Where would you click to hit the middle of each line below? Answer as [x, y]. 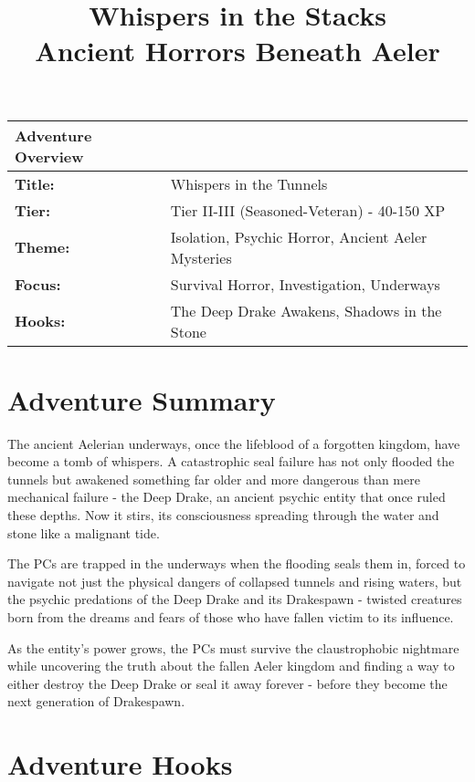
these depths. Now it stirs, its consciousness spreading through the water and [223, 515]
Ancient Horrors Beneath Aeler [237, 51]
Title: [35, 183]
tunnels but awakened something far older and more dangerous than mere [214, 479]
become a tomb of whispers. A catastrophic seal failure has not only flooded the [231, 461]
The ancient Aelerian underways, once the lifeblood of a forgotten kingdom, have [234, 443]
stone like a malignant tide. [84, 532]
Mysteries [201, 257]
